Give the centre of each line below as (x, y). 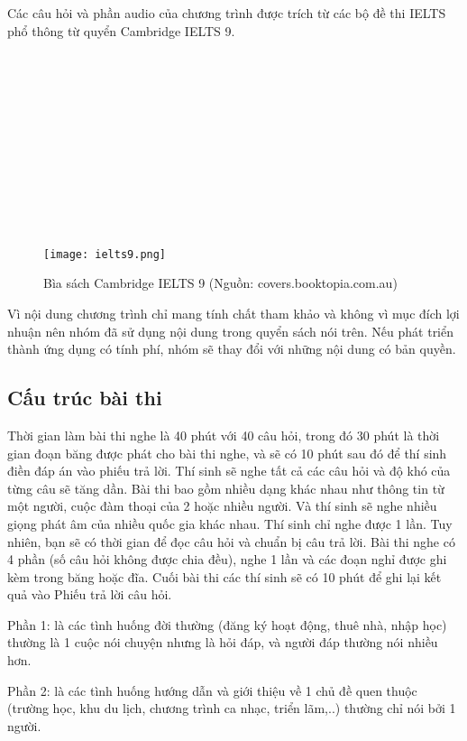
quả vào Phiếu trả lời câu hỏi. (90, 594)
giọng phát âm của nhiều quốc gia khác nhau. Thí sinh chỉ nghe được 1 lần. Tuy (230, 523)
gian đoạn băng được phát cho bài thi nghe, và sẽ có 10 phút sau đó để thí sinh (227, 453)
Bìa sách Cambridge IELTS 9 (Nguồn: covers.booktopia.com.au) (220, 283)
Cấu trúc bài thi (85, 398)
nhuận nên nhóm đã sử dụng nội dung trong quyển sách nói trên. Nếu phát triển (231, 331)
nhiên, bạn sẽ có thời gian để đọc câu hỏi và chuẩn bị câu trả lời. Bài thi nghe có (231, 541)
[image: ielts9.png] (105, 254)
